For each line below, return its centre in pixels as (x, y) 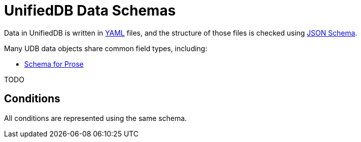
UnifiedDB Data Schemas (90, 11)
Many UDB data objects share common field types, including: (106, 48)
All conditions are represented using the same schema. (96, 118)
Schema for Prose (54, 64)
